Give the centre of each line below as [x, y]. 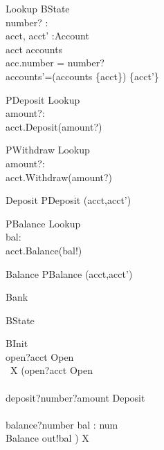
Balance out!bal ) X [47, 438]
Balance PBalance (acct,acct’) [69, 273]
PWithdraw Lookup [48, 150]
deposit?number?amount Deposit [75, 397]
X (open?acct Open [51, 370]
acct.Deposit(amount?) [54, 126]
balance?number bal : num [62, 424]
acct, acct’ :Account [47, 36]
